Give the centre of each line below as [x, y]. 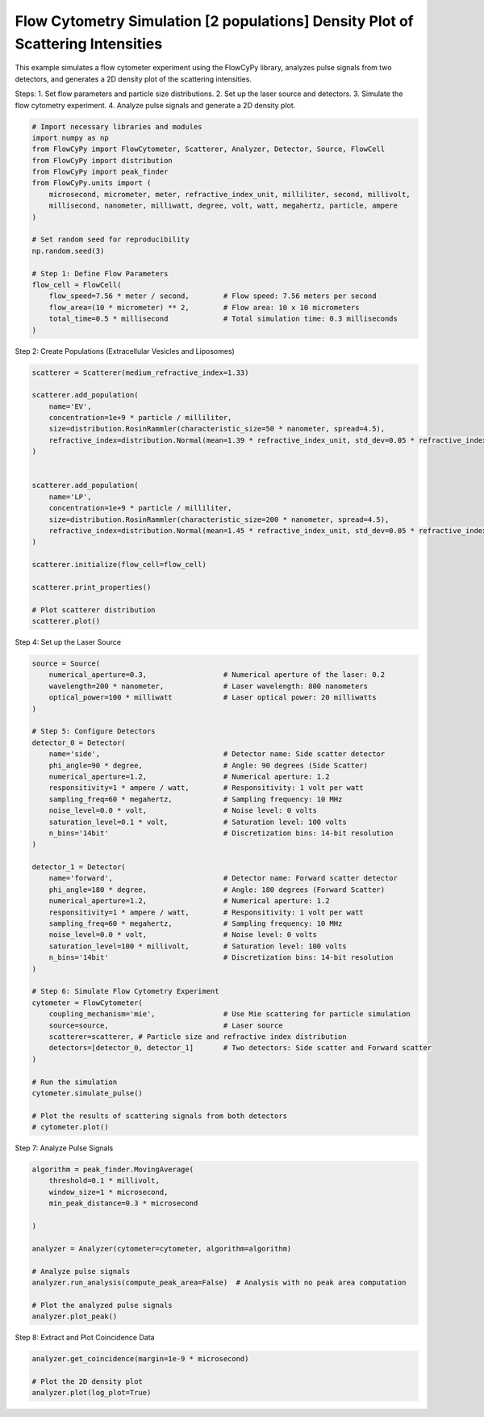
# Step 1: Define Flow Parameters [100, 273]
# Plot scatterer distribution [94, 610]
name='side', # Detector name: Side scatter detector [217, 754]
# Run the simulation [75, 1082]
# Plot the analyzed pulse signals [102, 1305]
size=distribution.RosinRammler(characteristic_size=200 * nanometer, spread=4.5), [219, 519]
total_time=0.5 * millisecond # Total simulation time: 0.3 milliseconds [223, 319]
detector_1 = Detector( [79, 867]
